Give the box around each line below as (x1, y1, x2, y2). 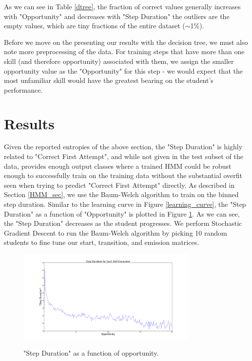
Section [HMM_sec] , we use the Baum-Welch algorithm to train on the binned (4, 189, 239, 200)
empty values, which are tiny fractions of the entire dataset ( (4, 20, 185, 31)
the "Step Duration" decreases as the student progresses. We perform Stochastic (4, 218, 242, 228)
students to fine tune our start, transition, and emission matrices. (4, 237, 199, 247)
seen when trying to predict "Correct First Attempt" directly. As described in (4, 180, 235, 190)
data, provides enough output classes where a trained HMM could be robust (4, 160, 232, 171)
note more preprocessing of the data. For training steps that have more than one (4, 46, 245, 57)
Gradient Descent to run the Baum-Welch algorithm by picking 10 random (4, 227, 227, 238)
